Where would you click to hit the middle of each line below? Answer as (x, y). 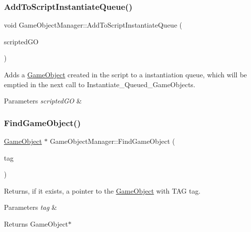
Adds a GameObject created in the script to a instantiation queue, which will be (125, 74)
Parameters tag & (31, 207)
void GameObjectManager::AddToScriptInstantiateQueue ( (93, 25)
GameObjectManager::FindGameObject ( (112, 141)
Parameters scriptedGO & (43, 101)
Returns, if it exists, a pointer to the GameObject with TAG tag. (102, 190)
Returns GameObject (36, 223)
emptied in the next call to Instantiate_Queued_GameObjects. (100, 84)
